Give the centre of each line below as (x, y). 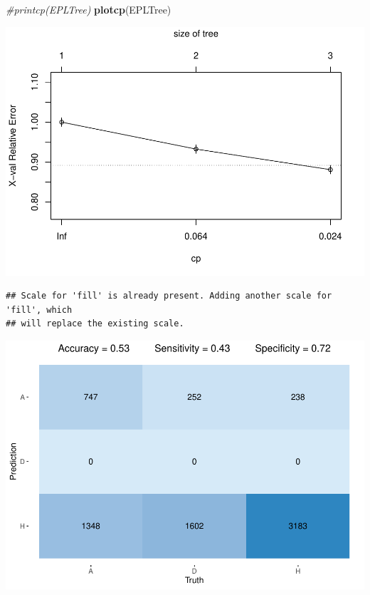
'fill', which (39, 310)
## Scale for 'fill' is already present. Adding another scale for (169, 296)
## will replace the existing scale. (95, 324)
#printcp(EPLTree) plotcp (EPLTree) (89, 9)
